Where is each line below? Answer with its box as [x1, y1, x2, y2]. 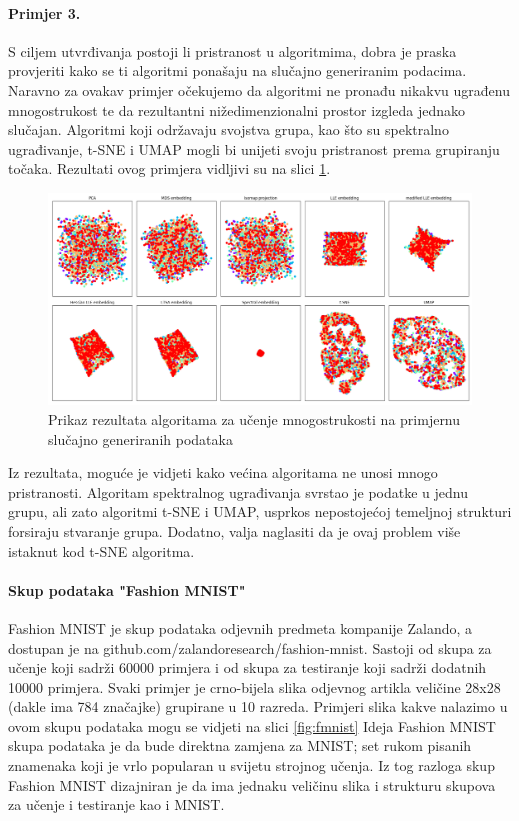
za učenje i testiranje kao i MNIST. [8, 794, 225, 815]
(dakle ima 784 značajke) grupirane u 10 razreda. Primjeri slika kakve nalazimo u [8, 696, 508, 717]
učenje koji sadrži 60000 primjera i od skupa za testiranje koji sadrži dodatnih [8, 657, 487, 678]
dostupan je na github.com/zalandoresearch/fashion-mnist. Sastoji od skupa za [8, 637, 492, 658]
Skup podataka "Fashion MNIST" [8, 579, 246, 600]
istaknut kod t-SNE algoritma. [8, 540, 195, 561]
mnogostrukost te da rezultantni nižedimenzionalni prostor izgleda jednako [8, 99, 465, 120]
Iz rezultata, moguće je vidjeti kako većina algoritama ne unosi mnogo [8, 462, 438, 483]
